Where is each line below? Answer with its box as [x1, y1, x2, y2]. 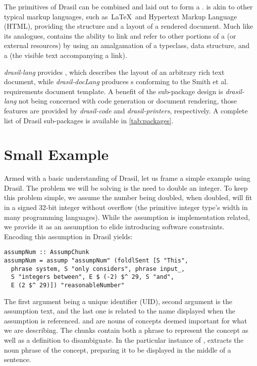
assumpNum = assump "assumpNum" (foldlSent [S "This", [4, 257, 189, 264]
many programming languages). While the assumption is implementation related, [4, 211, 250, 222]
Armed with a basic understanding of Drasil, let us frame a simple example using [4, 173, 251, 183]
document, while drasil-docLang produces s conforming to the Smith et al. [4, 76, 228, 87]
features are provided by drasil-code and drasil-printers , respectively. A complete [4, 105, 248, 115]
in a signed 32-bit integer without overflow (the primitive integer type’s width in [4, 202, 248, 212]
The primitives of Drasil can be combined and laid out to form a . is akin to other [4, 1, 253, 11]
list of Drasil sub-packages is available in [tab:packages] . [4, 115, 174, 125]
